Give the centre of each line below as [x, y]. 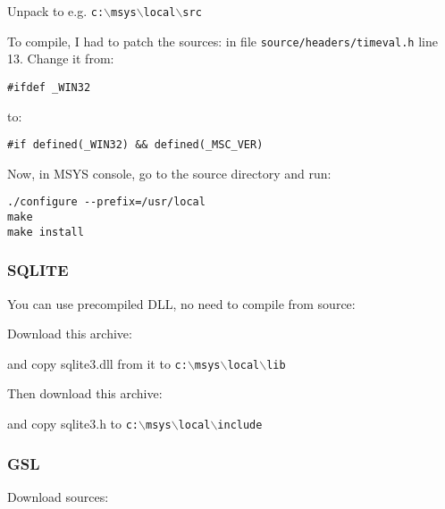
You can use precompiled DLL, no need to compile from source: [181, 303]
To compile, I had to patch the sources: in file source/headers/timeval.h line [222, 41]
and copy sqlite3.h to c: [73, 424]
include [240, 426]
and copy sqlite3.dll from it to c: [97, 363]
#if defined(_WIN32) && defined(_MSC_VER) [135, 145]
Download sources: [58, 496]
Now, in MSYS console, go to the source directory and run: [169, 173]
